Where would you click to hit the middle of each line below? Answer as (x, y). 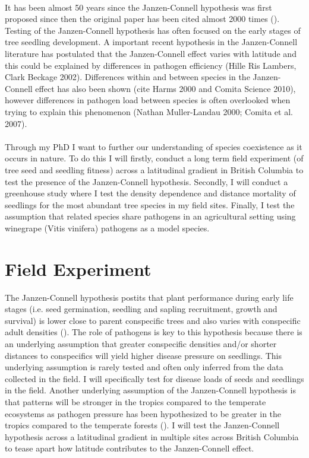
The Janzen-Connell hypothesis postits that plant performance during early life (149, 297)
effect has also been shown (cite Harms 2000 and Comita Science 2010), (165, 88)
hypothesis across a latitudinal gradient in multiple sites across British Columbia (152, 436)
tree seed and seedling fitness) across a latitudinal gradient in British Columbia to (154, 169)
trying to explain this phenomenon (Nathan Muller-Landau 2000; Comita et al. (149, 111)
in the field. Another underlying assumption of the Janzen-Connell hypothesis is (150, 390)
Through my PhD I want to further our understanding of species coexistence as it (154, 146)
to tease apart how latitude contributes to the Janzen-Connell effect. (130, 448)
